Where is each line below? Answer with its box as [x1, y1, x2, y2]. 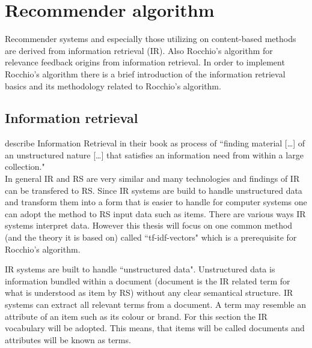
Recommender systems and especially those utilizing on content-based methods [5, 32, 296, 45]
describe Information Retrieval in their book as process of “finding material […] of [5, 137, 305, 149]
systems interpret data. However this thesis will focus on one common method [5, 219, 293, 232]
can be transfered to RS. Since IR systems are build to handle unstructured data [5, 184, 302, 196]
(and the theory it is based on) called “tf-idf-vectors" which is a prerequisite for [5, 231, 297, 244]
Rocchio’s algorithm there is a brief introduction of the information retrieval [5, 67, 286, 80]
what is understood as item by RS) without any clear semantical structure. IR [5, 286, 293, 299]
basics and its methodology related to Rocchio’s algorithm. [5, 79, 221, 92]
